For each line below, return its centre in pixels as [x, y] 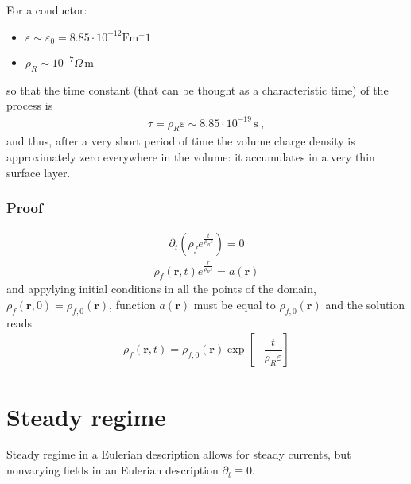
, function [132, 304]
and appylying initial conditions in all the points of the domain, [161, 289]
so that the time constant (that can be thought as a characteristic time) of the [198, 89]
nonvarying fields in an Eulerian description [112, 470]
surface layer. [39, 172]
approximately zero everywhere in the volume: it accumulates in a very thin [191, 156]
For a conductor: [47, 10]
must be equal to [235, 304]
